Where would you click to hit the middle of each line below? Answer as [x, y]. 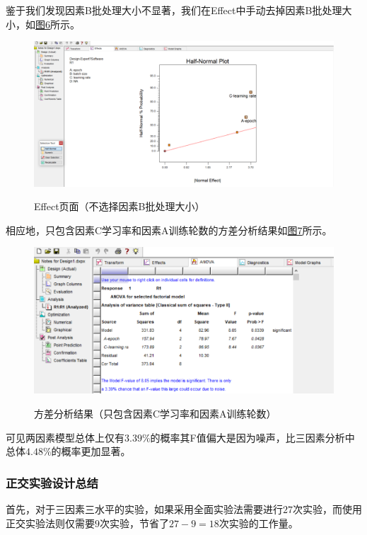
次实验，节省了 [134, 523]
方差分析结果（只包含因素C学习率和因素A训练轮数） [155, 413]
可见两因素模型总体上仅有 [65, 437]
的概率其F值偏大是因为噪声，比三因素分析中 [252, 437]
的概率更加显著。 [91, 451]
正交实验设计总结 [52, 482]
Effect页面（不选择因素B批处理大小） [120, 206]
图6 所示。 [58, 24]
